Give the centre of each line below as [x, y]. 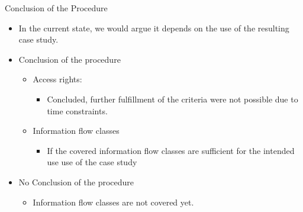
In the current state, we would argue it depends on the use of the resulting [154, 28]
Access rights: [57, 79]
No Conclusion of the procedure [76, 182]
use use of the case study [92, 162]
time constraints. [77, 110]
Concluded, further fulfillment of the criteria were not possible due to [173, 99]
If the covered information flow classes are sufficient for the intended [171, 150]
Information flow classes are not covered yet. [113, 202]
